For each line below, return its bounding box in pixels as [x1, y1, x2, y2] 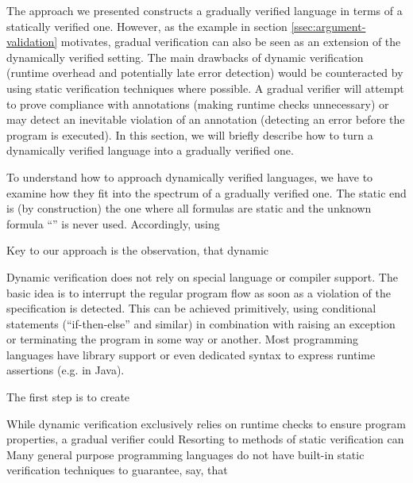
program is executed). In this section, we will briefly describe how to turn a [6, 126, 373, 143]
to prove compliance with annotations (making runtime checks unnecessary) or [6, 95, 389, 112]
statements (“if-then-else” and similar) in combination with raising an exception [6, 315, 396, 332]
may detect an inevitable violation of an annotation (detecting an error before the [6, 111, 405, 128]
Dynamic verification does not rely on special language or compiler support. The [6, 268, 398, 285]
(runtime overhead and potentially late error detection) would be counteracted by [6, 64, 403, 81]
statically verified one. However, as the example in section [6, 17, 288, 34]
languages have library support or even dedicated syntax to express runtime [6, 346, 376, 362]
